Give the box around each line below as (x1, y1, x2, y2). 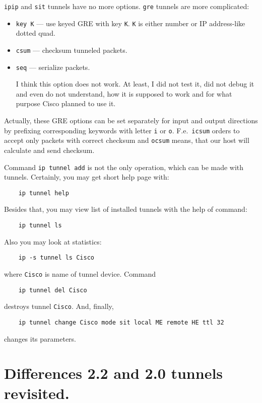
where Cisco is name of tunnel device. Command (4, 268, 156, 279)
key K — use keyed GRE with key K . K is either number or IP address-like (16, 18, 245, 28)
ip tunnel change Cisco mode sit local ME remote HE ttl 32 (18, 318, 224, 326)
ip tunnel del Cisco (18, 286, 87, 294)
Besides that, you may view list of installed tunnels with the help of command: (4, 204, 247, 214)
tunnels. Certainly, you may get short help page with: (4, 172, 169, 182)
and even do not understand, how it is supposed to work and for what (16, 88, 232, 99)
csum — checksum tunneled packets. (16, 44, 127, 55)
